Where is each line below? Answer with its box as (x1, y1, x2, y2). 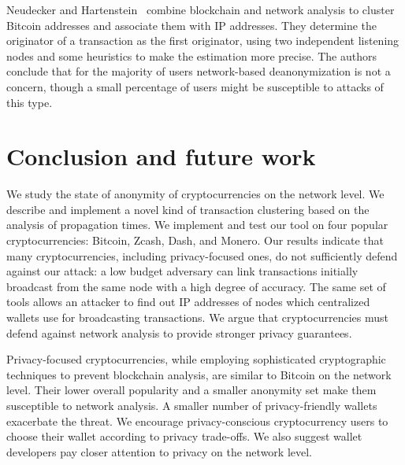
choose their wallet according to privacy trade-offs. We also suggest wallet (6, 428, 362, 445)
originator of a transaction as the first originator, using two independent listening (6, 32, 399, 49)
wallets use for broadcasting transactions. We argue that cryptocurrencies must (6, 309, 388, 326)
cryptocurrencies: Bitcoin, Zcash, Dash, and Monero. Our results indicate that (6, 232, 384, 249)
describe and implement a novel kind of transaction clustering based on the (6, 201, 370, 217)
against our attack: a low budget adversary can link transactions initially (6, 263, 359, 279)
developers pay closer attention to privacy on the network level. (6, 443, 313, 459)
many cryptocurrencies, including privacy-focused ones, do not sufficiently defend (6, 247, 398, 264)
